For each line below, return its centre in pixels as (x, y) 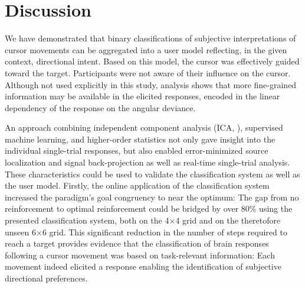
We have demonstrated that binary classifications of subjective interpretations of (150, 38)
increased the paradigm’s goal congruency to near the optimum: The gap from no (152, 197)
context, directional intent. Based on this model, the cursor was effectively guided (152, 61)
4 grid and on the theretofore (228, 220)
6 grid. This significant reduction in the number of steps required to (165, 232)
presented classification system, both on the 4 (87, 220)
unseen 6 (20, 232)
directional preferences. (46, 278)
